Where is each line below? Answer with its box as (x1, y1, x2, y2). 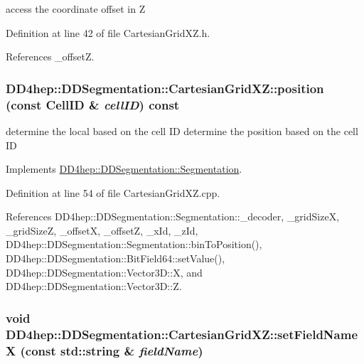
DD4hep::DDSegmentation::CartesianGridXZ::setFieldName (6, 325, 358, 343)
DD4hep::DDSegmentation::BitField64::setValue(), (6, 251, 225, 266)
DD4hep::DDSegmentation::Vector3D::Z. (6, 279, 182, 294)
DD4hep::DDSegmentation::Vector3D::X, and (6, 264, 203, 279)
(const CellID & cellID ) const (6, 95, 180, 113)
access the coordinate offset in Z (6, 1, 146, 16)
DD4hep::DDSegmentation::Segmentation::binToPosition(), (6, 237, 262, 252)
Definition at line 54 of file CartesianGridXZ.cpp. (6, 185, 220, 200)
